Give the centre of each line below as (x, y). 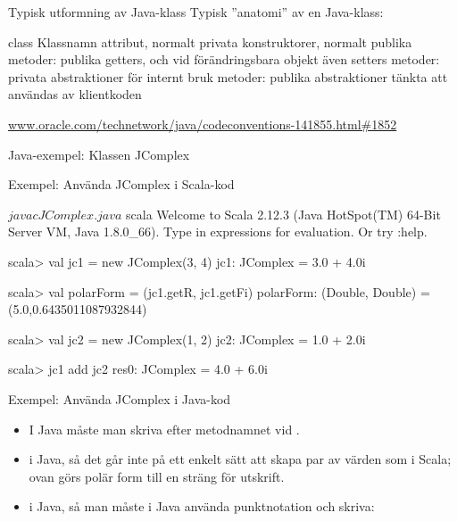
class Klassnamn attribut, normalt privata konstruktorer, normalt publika (210, 41)
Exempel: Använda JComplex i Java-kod (120, 398)
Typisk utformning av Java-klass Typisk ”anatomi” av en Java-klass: (196, 12)
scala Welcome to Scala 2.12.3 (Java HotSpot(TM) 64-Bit (283, 214)
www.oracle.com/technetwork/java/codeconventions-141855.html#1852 (203, 124)
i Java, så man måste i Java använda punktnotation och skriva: (202, 506)
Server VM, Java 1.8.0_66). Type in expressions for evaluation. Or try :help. (218, 232)
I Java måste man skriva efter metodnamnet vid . (164, 429)
